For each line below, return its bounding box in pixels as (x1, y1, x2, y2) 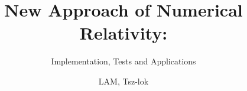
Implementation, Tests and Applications (51, 55, 196, 67)
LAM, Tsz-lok (98, 74, 149, 87)
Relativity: (79, 21, 168, 45)
